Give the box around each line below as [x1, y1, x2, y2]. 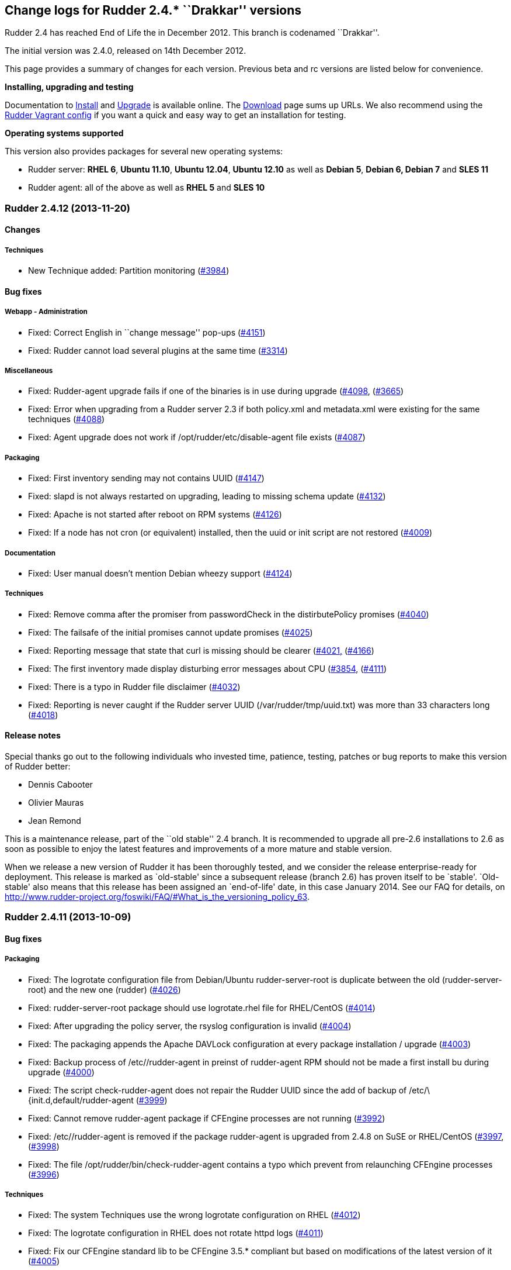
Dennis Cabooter [28, 779, 93, 789]
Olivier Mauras [28, 797, 84, 807]
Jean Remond [28, 815, 81, 826]
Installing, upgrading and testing [5, 82, 134, 92]
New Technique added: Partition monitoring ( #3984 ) [28, 265, 230, 276]
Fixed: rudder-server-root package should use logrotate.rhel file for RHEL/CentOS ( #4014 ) [28, 1002, 376, 1013]
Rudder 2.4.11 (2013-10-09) [5, 911, 131, 923]
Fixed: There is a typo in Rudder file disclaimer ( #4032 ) [28, 681, 241, 692]
